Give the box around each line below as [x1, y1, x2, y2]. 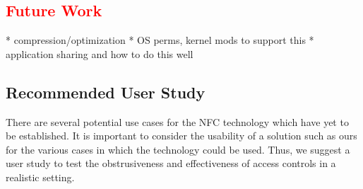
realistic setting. [6, 169, 75, 184]
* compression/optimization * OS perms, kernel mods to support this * [6, 33, 314, 47]
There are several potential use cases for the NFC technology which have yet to [6, 114, 349, 129]
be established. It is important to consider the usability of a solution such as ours [6, 128, 357, 143]
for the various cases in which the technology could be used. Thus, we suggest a [6, 142, 350, 156]
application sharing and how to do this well [6, 46, 194, 61]
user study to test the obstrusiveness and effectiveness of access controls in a [6, 156, 336, 171]
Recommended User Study [6, 81, 206, 103]
